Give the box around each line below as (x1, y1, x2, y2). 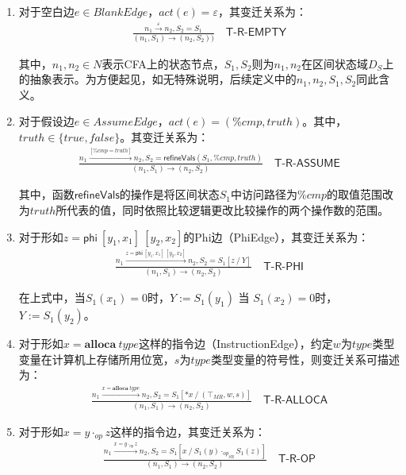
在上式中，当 (18, 289, 86, 306)
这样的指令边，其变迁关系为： (109, 423, 266, 439)
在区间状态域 (301, 55, 368, 71)
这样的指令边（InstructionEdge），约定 (138, 335, 333, 352)
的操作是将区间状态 (119, 186, 220, 203)
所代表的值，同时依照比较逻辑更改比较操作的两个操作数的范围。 (56, 201, 389, 218)
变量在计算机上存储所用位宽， (18, 350, 174, 367)
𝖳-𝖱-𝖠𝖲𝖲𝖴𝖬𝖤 (274, 157, 340, 169)
